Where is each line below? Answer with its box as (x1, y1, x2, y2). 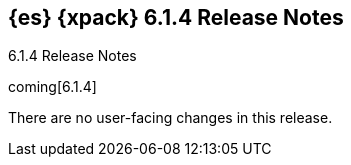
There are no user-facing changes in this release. (8, 109, 333, 127)
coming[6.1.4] (8, 78, 97, 96)
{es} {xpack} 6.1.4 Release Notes (8, 5, 344, 30)
